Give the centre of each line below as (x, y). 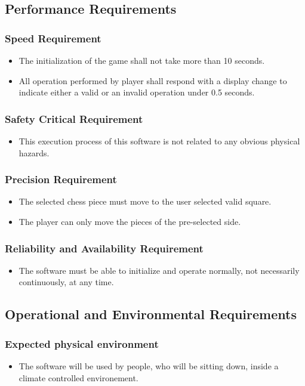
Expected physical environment (82, 343)
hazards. (34, 152)
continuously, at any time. (66, 282)
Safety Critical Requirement (74, 118)
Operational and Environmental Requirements (151, 314)
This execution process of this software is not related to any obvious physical (159, 141)
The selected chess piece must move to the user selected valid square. (145, 201)
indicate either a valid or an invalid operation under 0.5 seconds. (137, 92)
